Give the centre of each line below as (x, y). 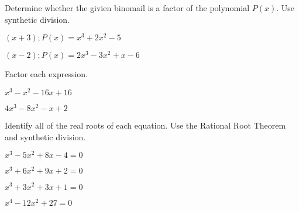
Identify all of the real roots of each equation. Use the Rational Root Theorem (145, 125)
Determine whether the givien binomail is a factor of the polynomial (127, 8)
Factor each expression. (46, 74)
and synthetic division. (45, 136)
